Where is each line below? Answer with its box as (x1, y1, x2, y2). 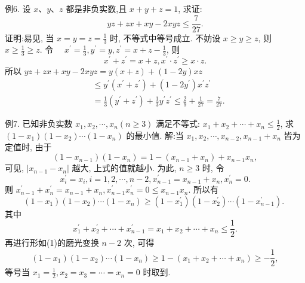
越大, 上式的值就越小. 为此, (72, 162, 177, 174)
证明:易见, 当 (5, 31, 54, 44)
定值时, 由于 (5, 141, 52, 153)
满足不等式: (156, 117, 200, 130)
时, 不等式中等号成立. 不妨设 (110, 31, 221, 44)
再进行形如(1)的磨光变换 (5, 236, 99, 249)
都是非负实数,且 (66, 2, 127, 14)
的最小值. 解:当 (126, 129, 184, 141)
